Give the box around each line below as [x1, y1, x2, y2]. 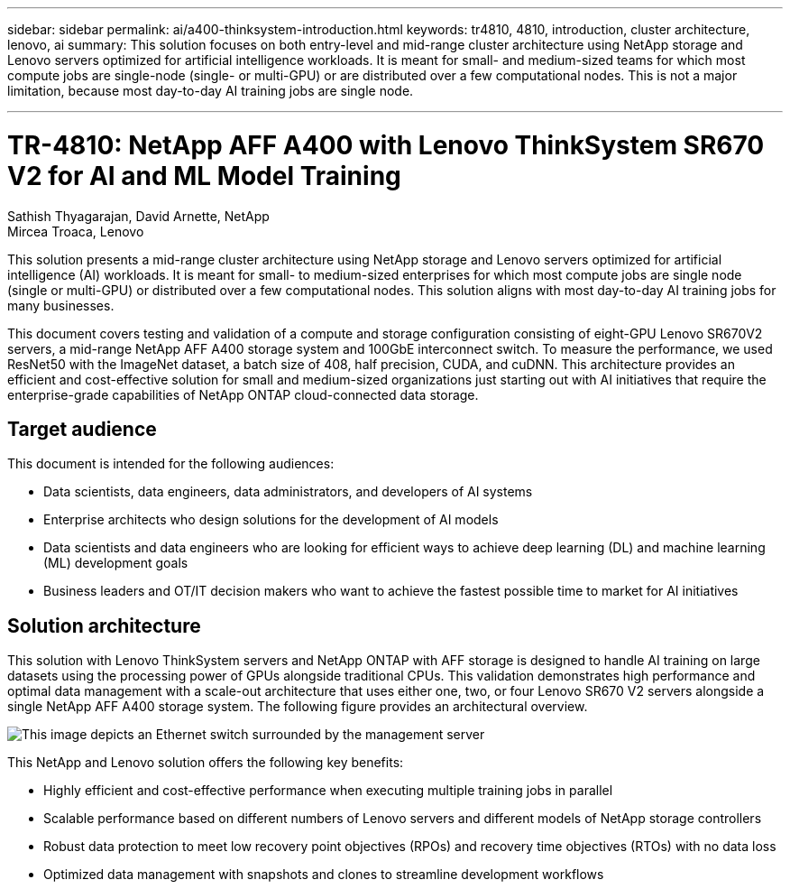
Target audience [7, 417, 157, 440]
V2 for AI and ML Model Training [7, 160, 401, 191]
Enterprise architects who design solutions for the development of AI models [43, 512, 499, 528]
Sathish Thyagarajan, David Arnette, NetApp [7, 208, 270, 224]
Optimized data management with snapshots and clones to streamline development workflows [43, 866, 604, 883]
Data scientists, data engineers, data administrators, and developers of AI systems [43, 484, 533, 500]
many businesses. [7, 297, 115, 313]
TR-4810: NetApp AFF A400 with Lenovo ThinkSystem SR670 [7, 129, 765, 161]
